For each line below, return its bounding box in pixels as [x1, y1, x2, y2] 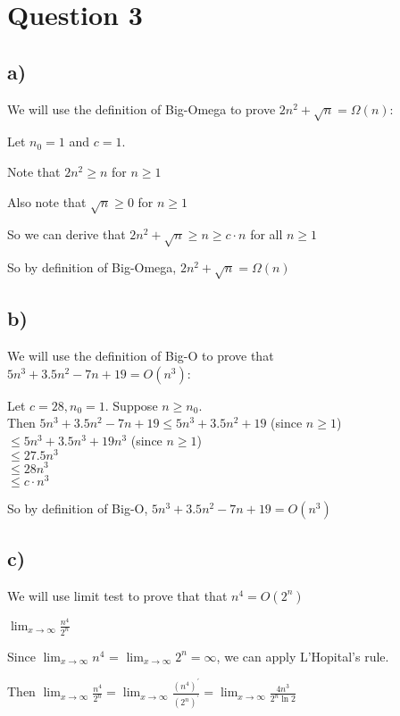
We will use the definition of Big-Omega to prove [7, 99, 276, 118]
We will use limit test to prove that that [7, 586, 228, 604]
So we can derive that [7, 225, 126, 244]
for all [250, 225, 283, 244]
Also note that [7, 192, 87, 211]
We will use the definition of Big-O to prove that [7, 346, 274, 365]
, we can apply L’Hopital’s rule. [216, 646, 389, 665]
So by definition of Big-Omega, [7, 258, 177, 277]
